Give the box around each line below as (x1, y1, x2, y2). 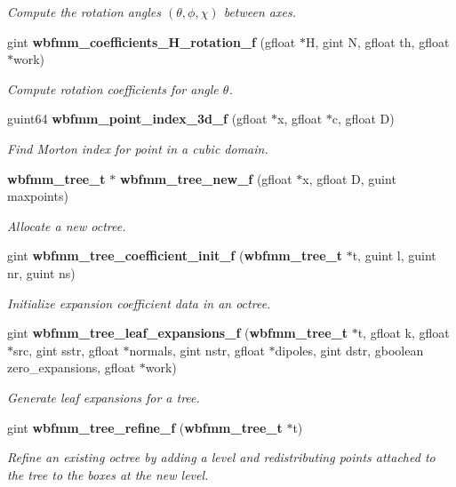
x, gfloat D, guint (302, 169, 396, 188)
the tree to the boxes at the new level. (7, 465, 209, 483)
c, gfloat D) (332, 109, 395, 128)
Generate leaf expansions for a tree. (7, 387, 200, 406)
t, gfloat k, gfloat (357, 323, 450, 342)
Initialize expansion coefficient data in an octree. (7, 293, 271, 312)
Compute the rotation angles (7, 3, 161, 20)
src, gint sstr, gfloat (13, 340, 119, 359)
